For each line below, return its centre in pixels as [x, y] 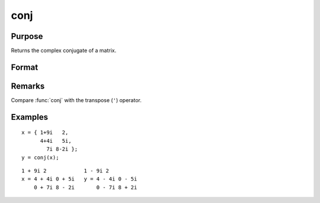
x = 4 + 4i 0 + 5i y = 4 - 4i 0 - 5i [79, 179]
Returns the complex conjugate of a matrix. [64, 51]
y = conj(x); [40, 157]
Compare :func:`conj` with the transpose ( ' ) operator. [76, 100]
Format [25, 67]
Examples [30, 117]
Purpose [27, 36]
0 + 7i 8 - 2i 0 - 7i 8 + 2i [85, 187]
